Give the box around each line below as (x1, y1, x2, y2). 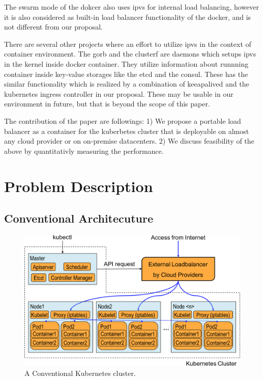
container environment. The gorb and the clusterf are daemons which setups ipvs (4, 48, 256, 59)
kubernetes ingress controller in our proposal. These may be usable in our (4, 88, 233, 99)
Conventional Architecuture (4, 210, 154, 226)
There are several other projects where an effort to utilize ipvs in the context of (4, 38, 251, 49)
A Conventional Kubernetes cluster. (24, 368, 136, 378)
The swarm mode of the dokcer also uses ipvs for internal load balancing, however (4, 2, 259, 12)
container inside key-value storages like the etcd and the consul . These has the (4, 68, 248, 79)
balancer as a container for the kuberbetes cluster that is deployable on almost (4, 125, 249, 136)
